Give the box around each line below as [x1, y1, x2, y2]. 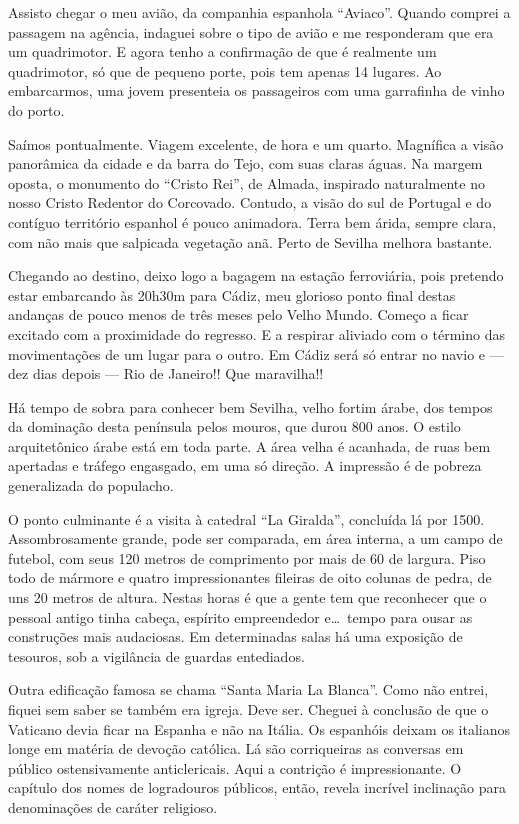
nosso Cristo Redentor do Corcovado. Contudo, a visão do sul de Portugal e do [8, 192, 492, 213]
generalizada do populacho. [8, 475, 174, 496]
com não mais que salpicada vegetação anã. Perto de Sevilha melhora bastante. [8, 231, 493, 252]
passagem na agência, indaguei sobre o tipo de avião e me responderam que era [8, 21, 494, 42]
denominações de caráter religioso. [8, 796, 218, 817]
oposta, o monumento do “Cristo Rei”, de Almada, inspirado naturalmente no [8, 172, 485, 193]
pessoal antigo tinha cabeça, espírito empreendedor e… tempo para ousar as [8, 606, 473, 627]
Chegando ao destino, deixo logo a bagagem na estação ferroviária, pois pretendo [8, 265, 504, 286]
